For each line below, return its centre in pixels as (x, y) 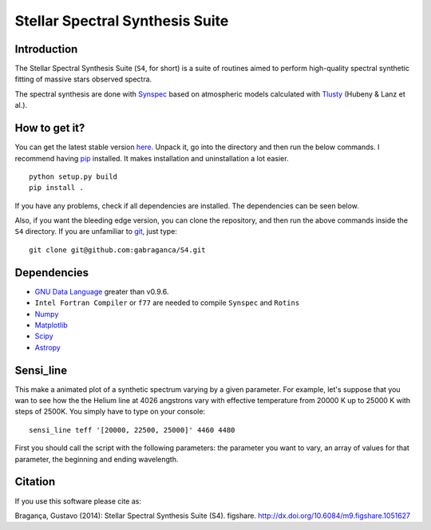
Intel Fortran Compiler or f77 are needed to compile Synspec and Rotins (167, 303)
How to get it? (50, 128)
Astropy (48, 347)
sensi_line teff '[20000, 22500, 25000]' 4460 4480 (132, 430)
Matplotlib (51, 325)
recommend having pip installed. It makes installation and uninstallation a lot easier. (152, 158)
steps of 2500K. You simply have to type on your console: (110, 412)
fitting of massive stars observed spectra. (83, 79)
